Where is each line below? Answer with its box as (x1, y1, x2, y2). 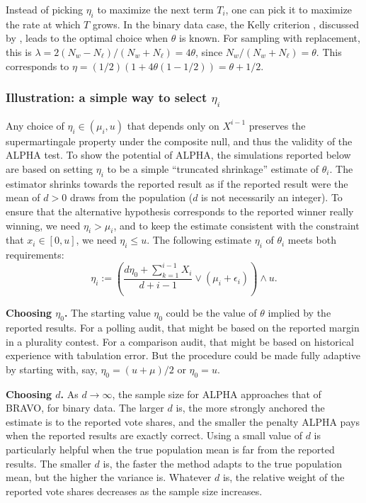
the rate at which (6, 16, 81, 31)
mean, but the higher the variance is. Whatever (6, 470, 212, 485)
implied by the (268, 305, 331, 320)
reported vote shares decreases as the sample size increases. (6, 483, 263, 498)
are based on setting (6, 161, 93, 176)
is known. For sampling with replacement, (179, 30, 360, 45)
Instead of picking (6, 2, 83, 16)
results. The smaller (6, 456, 91, 470)
